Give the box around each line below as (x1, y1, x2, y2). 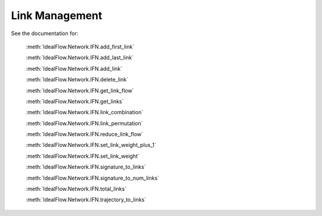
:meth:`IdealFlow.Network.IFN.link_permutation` (26, 120, 143, 127)
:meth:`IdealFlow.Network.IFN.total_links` (26, 185, 127, 193)
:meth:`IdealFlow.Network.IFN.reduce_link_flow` (26, 131, 143, 138)
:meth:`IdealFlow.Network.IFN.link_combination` (26, 109, 143, 116)
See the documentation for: (11, 30, 79, 37)
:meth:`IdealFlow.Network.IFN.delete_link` (26, 76, 128, 83)
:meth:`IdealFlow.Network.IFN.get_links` (26, 98, 124, 105)
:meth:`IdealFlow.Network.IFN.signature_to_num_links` (26, 174, 159, 181)
